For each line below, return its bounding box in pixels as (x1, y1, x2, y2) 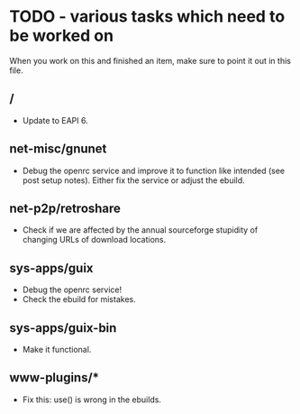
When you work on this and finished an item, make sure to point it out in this (9, 55, 291, 66)
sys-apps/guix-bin (9, 320, 117, 336)
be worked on (9, 25, 114, 46)
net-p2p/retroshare (9, 200, 122, 216)
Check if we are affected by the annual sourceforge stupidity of (22, 225, 259, 235)
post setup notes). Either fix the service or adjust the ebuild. (22, 174, 245, 186)
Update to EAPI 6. (22, 115, 88, 125)
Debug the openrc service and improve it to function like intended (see (22, 165, 286, 176)
